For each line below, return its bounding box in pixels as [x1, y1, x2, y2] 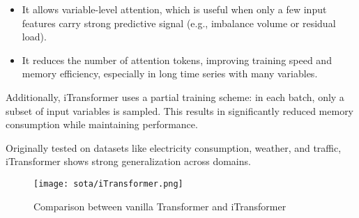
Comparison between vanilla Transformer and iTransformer [33, 198, 287, 213]
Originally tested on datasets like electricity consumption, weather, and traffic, [6, 140, 342, 155]
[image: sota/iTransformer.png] [33, 178, 183, 189]
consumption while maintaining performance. [6, 117, 198, 132]
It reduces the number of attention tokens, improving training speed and [22, 52, 332, 67]
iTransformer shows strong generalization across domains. [6, 154, 251, 169]
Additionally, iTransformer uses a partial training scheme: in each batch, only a [6, 89, 344, 104]
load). [22, 29, 47, 44]
